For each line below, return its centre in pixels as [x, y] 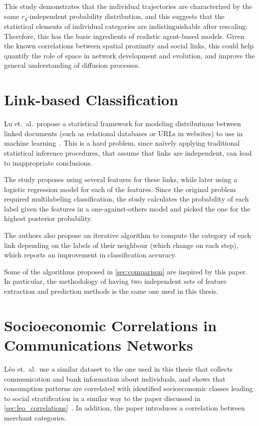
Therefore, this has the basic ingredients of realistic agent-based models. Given [124, 36]
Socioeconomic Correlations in [111, 325]
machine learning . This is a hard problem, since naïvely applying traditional [122, 143]
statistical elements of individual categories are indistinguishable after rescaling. [126, 26]
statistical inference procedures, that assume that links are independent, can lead [128, 152]
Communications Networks [99, 345]
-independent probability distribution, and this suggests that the [126, 16]
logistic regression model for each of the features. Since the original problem [120, 189]
